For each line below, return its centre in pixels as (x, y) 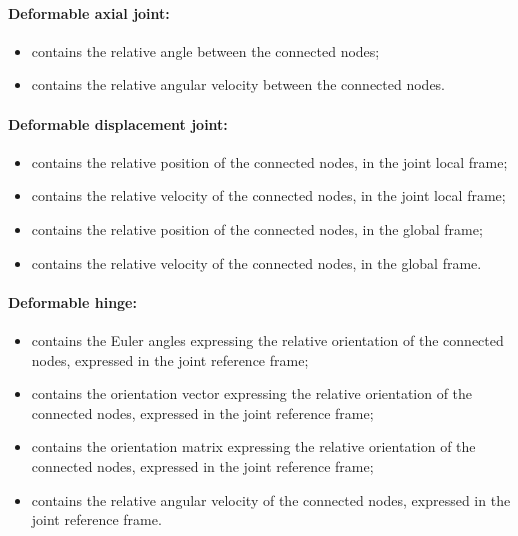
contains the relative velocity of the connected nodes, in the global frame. (256, 262)
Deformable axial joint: (89, 12)
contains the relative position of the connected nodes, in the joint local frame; (269, 161)
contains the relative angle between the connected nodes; (205, 50)
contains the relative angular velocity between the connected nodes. (238, 84)
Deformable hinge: (72, 301)
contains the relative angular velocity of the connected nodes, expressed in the (271, 499)
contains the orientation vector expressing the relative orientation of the (252, 393)
